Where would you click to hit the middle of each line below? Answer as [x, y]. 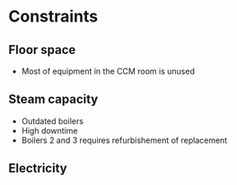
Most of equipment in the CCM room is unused [108, 71]
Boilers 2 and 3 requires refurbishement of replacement [124, 140]
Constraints [53, 17]
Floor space [42, 50]
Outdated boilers [53, 121]
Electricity [38, 168]
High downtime [49, 130]
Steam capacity [53, 99]
